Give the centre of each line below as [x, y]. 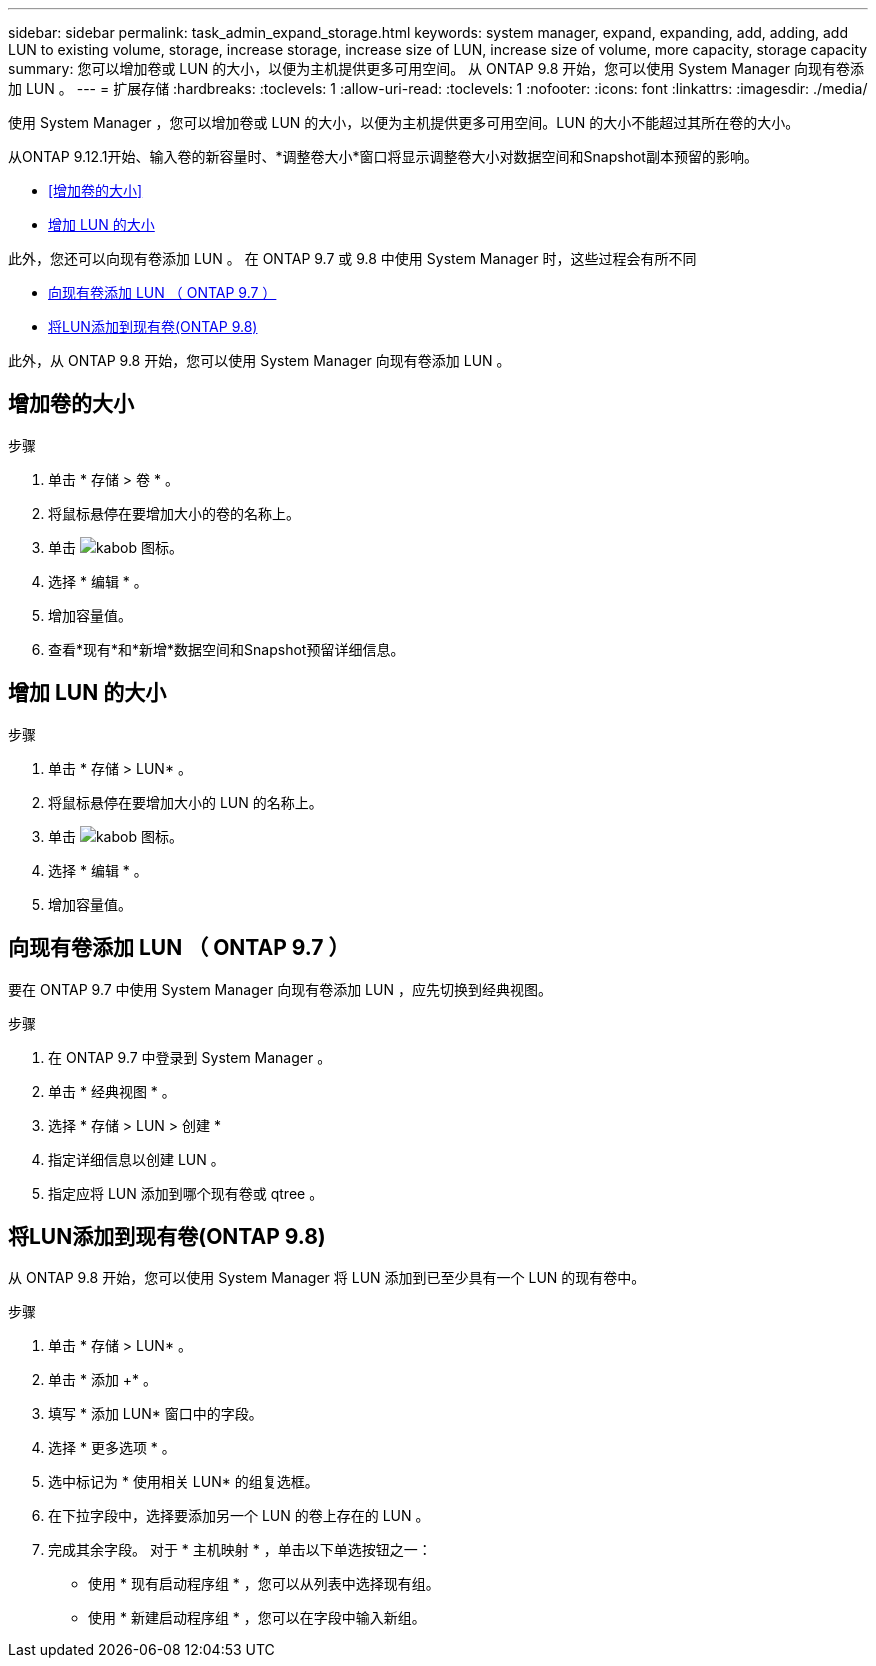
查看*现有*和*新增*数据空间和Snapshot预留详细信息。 [226, 649]
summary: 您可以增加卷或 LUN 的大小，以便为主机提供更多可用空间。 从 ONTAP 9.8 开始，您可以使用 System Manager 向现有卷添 [436, 68]
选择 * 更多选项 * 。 [112, 1448]
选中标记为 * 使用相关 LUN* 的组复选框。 [183, 1482]
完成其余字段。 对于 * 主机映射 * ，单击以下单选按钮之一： [240, 1550]
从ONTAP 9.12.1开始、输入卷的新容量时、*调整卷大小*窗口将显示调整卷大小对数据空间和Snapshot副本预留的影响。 [383, 156]
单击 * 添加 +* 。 [103, 1380]
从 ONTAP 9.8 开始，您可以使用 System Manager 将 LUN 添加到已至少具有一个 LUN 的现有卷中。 [327, 1278]
